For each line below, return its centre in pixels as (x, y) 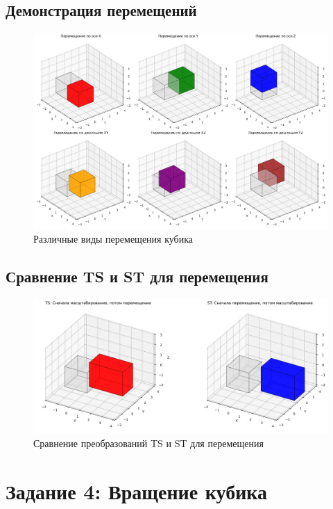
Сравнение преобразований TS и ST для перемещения (148, 443)
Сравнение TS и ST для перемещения (137, 276)
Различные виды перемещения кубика (113, 238)
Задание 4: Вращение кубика (137, 491)
